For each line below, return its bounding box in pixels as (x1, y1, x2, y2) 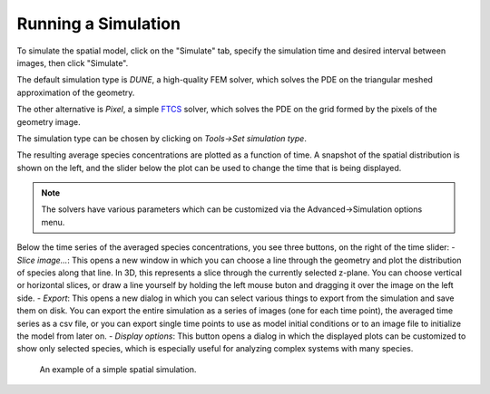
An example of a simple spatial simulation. (39, 363, 197, 375)
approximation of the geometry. (16, 87, 135, 98)
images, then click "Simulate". (16, 57, 129, 68)
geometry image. (16, 116, 81, 127)
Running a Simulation (16, 14, 181, 34)
